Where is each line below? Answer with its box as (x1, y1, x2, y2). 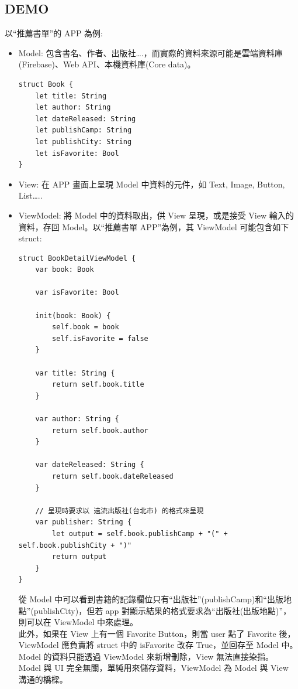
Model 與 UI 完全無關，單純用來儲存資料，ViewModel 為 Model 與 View (18, 661, 289, 674)
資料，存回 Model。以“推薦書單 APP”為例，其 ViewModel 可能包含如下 (18, 220, 289, 233)
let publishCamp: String (35, 126, 132, 135)
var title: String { (35, 369, 115, 377)
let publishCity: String (35, 137, 132, 146)
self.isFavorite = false (52, 334, 148, 343)
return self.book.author (52, 426, 148, 435)
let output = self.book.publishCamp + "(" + (52, 529, 228, 538)
